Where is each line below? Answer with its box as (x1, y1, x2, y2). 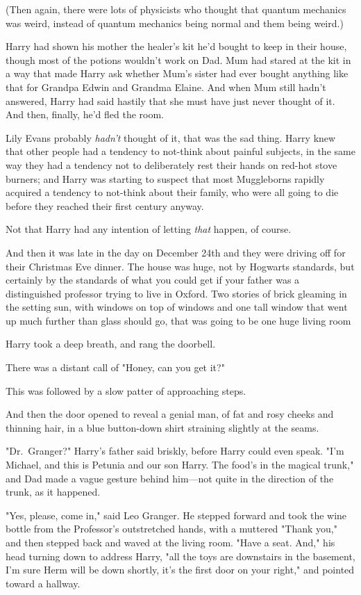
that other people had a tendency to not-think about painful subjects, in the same (6, 144, 355, 158)
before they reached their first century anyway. (6, 198, 204, 213)
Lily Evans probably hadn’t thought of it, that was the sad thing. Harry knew (6, 130, 336, 145)
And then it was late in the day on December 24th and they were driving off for (6, 245, 346, 259)
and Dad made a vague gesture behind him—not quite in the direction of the (6, 471, 334, 485)
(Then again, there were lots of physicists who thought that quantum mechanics (6, 2, 346, 16)
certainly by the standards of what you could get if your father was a (6, 272, 300, 287)
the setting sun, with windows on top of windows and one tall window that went (6, 300, 348, 314)
